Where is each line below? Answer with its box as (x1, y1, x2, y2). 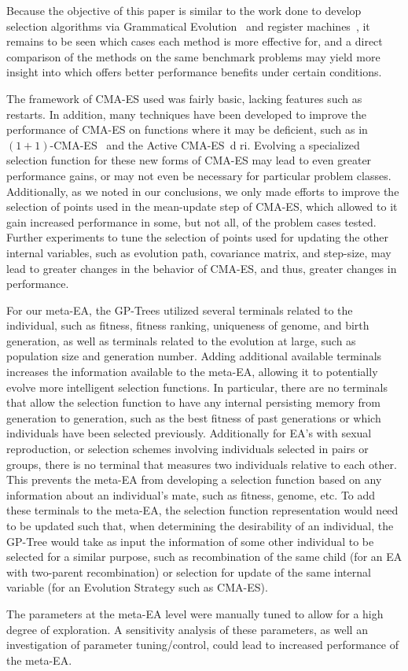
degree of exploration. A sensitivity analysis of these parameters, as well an (6, 621, 368, 637)
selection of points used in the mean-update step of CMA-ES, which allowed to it (6, 198, 398, 215)
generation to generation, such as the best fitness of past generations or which (6, 409, 381, 426)
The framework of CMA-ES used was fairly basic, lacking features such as (6, 90, 362, 106)
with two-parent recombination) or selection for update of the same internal (6, 563, 371, 580)
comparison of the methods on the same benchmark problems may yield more (6, 48, 380, 65)
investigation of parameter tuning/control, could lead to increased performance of (6, 636, 399, 653)
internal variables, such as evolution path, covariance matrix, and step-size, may (6, 244, 391, 260)
